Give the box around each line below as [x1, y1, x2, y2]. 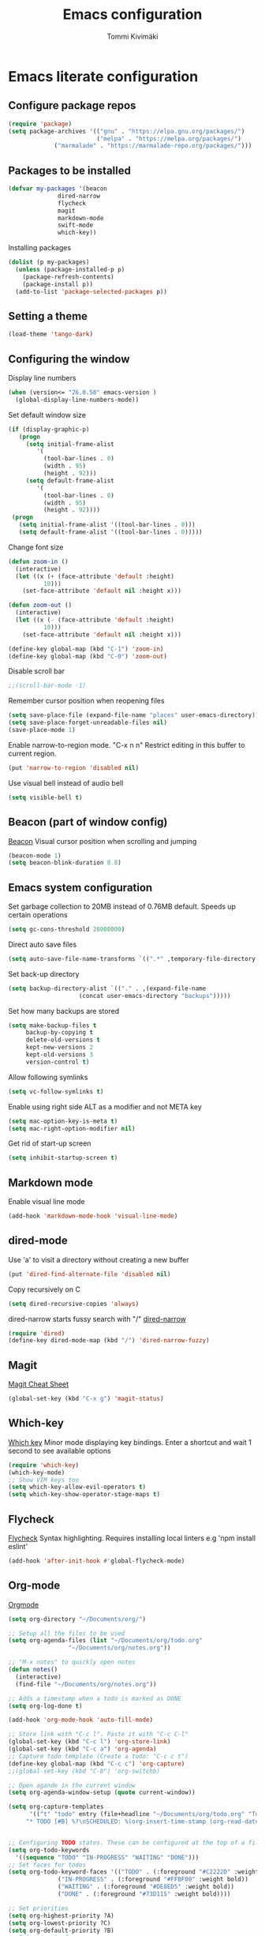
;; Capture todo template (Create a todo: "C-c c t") [8, 1752, 189, 1760]
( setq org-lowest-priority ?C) [8, 1919, 111, 1927]
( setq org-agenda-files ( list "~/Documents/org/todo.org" [8, 1637, 203, 1645]
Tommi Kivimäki [106, 32, 159, 41]
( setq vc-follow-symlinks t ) [8, 1087, 104, 1095]
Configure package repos [8, 99, 136, 112]
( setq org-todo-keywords [8, 1846, 90, 1854]
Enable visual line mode [8, 1197, 85, 1206]
